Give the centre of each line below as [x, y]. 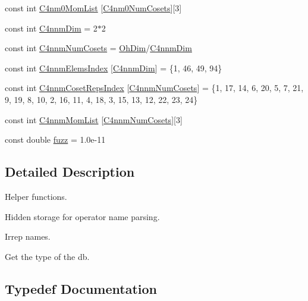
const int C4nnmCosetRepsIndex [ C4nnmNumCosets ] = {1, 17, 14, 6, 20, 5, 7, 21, [154, 88]
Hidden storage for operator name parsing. [82, 216]
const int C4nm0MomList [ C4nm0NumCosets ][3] [93, 8]
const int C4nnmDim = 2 [51, 28]
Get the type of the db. [47, 256]
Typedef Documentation [81, 288]
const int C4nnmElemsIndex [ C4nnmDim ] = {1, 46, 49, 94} [114, 68]
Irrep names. [28, 236]
